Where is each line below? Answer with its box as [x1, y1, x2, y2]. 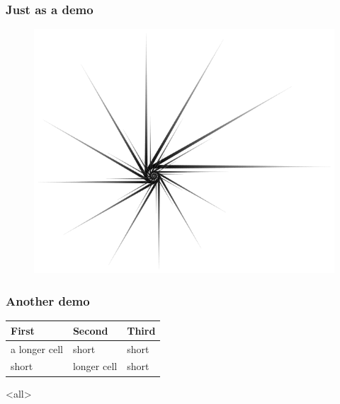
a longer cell [11, 341, 63, 356]
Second [72, 323, 108, 337]
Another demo [6, 292, 90, 309]
